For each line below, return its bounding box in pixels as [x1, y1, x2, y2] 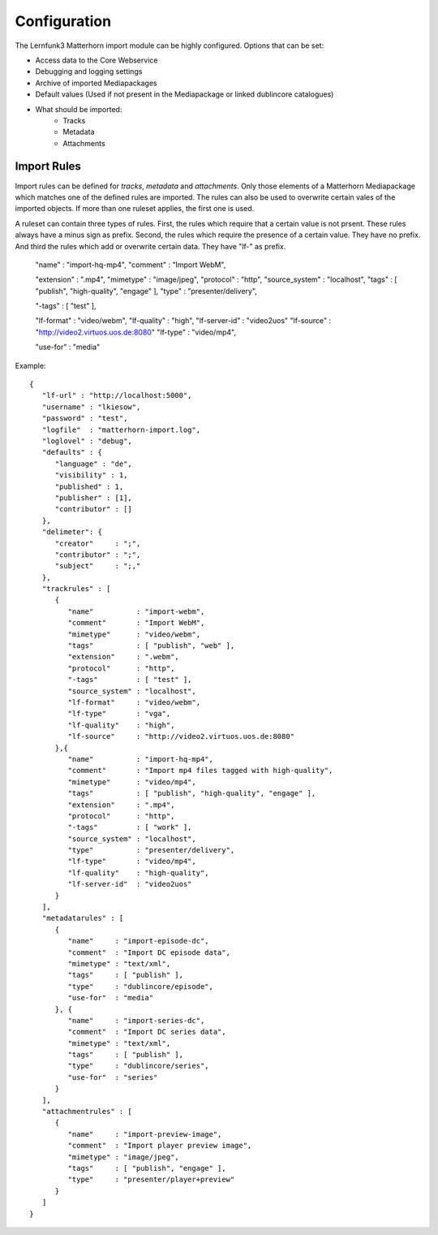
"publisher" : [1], [54, 493, 133, 503]
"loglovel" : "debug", [41, 437, 133, 446]
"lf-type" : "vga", [67, 709, 171, 719]
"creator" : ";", [54, 538, 141, 548]
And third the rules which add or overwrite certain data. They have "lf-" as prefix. [15, 241, 286, 251]
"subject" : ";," [54, 561, 141, 571]
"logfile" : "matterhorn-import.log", [41, 425, 201, 434]
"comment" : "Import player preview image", [67, 1141, 252, 1151]
